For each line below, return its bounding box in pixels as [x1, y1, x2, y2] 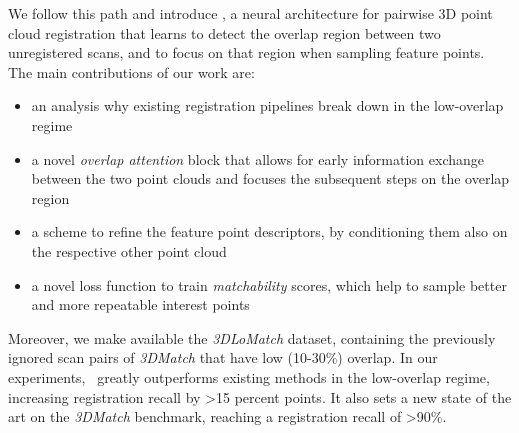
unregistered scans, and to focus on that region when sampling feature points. [8, 42, 485, 63]
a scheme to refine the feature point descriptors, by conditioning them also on [31, 221, 508, 242]
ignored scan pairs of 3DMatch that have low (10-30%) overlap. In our [8, 347, 438, 368]
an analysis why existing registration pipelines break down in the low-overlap [31, 95, 504, 116]
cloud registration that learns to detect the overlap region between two [8, 22, 441, 43]
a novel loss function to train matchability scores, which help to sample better [31, 274, 507, 295]
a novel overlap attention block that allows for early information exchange [31, 148, 485, 169]
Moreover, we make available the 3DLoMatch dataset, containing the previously [8, 327, 496, 348]
